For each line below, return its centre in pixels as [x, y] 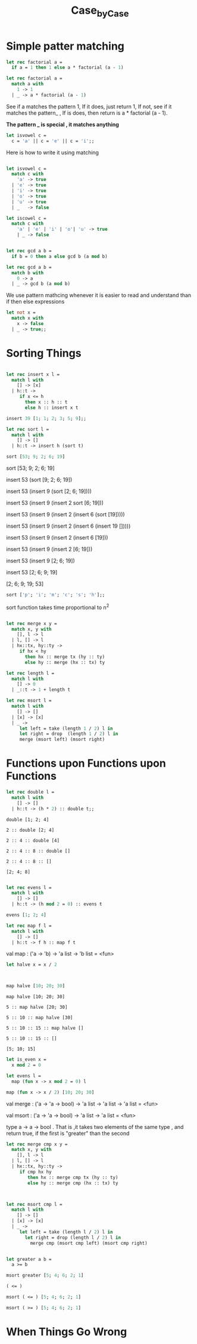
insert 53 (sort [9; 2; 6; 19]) [39, 480]
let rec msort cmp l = [34, 1204]
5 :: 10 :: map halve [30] [40, 1018]
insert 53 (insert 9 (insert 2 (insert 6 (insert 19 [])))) [68, 526]
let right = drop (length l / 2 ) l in [73, 1238]
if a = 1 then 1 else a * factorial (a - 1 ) [68, 68]
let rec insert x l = [33, 374]
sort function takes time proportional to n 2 [58, 607]
